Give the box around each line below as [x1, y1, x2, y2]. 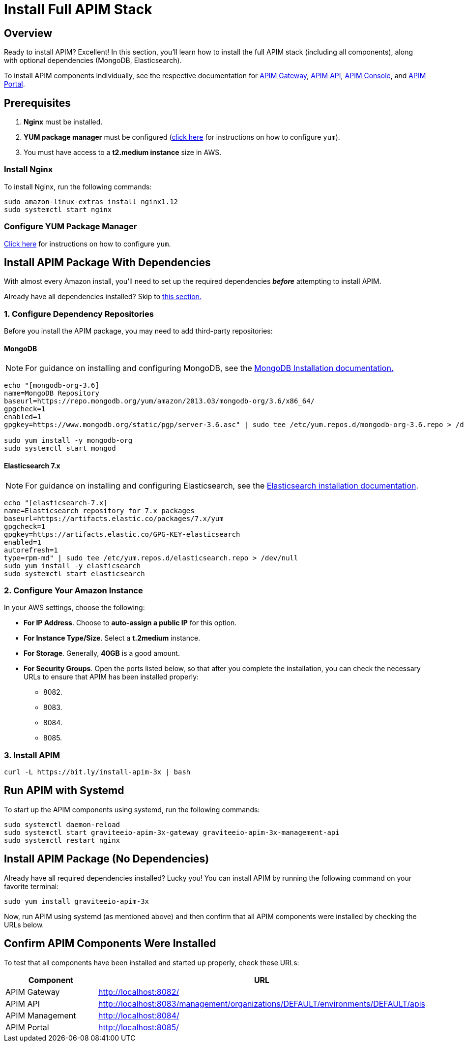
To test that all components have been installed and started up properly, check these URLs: [4, 958, 299, 967]
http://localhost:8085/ [98, 1022, 179, 1032]
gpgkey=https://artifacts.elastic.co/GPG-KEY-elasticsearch [4, 530, 240, 538]
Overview [4, 27, 53, 39]
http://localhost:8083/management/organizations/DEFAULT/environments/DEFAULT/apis [98, 998, 425, 1009]
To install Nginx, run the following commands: [4, 182, 152, 191]
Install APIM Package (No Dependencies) [4, 853, 209, 865]
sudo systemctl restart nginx [4, 836, 120, 844]
